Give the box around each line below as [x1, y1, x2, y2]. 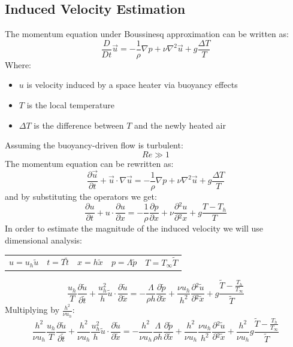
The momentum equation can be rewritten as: [5, 157, 174, 169]
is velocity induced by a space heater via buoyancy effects [26, 78, 238, 91]
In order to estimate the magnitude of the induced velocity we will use [5, 222, 264, 235]
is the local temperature [26, 99, 115, 111]
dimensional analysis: [5, 234, 82, 246]
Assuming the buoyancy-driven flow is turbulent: [5, 139, 183, 151]
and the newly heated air [134, 118, 226, 131]
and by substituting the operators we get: [5, 190, 157, 202]
